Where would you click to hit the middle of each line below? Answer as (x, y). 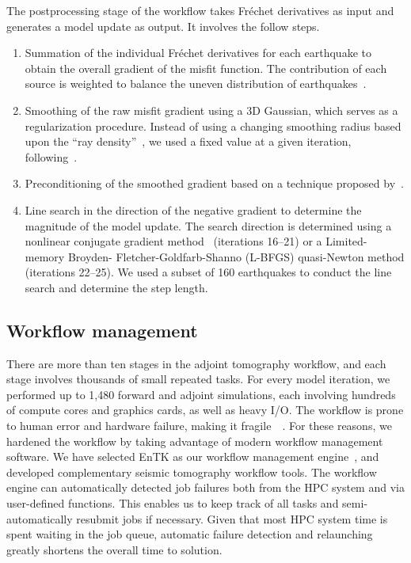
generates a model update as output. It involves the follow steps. (163, 26)
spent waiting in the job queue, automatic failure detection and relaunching (190, 534)
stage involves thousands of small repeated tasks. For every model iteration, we (198, 379)
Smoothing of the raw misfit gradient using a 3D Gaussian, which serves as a (211, 110)
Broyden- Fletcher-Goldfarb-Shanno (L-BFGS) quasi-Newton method (236, 256)
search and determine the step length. (116, 287)
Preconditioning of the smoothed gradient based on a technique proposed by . (214, 183)
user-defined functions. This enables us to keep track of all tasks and (173, 503)
